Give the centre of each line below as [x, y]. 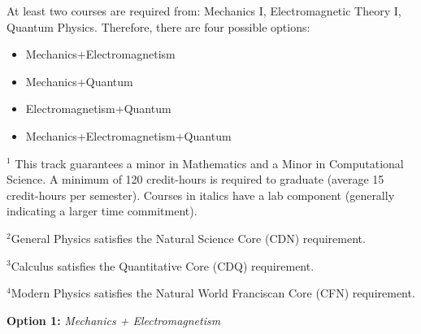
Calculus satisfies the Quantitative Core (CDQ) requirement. [163, 265]
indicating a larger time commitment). [102, 211]
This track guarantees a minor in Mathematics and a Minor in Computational [209, 163]
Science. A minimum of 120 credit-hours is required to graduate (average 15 [195, 179]
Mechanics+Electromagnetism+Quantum [128, 135]
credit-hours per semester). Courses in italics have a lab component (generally [201, 195]
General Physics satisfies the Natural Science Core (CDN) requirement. [188, 238]
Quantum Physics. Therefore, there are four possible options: [158, 26]
